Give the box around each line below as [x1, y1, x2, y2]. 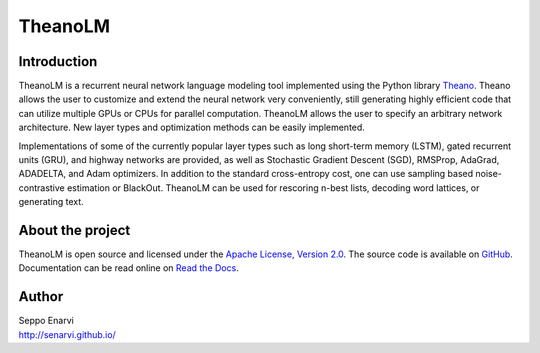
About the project [18, 222, 131, 239]
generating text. [18, 196, 84, 208]
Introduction [18, 53, 98, 70]
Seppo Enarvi [18, 315, 74, 327]
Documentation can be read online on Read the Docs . [18, 262, 239, 274]
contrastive [18, 181, 65, 194]
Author [18, 288, 64, 305]
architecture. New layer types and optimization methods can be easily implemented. [18, 121, 365, 134]
